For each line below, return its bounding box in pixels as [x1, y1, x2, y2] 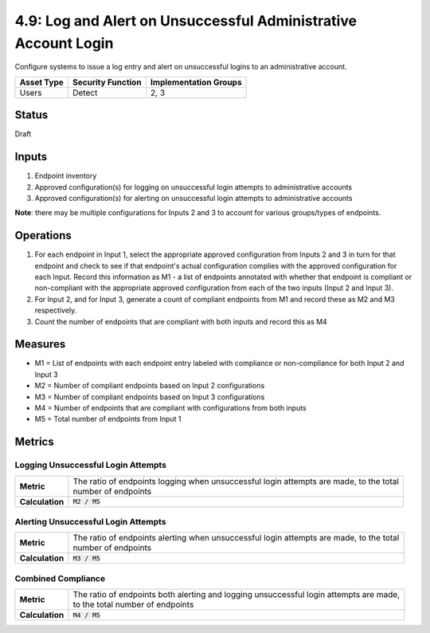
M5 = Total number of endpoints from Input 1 [34, 415, 182, 424]
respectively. [34, 305, 77, 315]
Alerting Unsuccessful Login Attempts [14, 516, 166, 527]
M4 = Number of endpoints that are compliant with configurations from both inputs [34, 403, 307, 413]
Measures [14, 337, 66, 351]
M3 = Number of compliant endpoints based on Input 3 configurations [34, 391, 265, 402]
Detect [72, 87, 98, 98]
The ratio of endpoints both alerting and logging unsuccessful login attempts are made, [72, 589, 401, 600]
